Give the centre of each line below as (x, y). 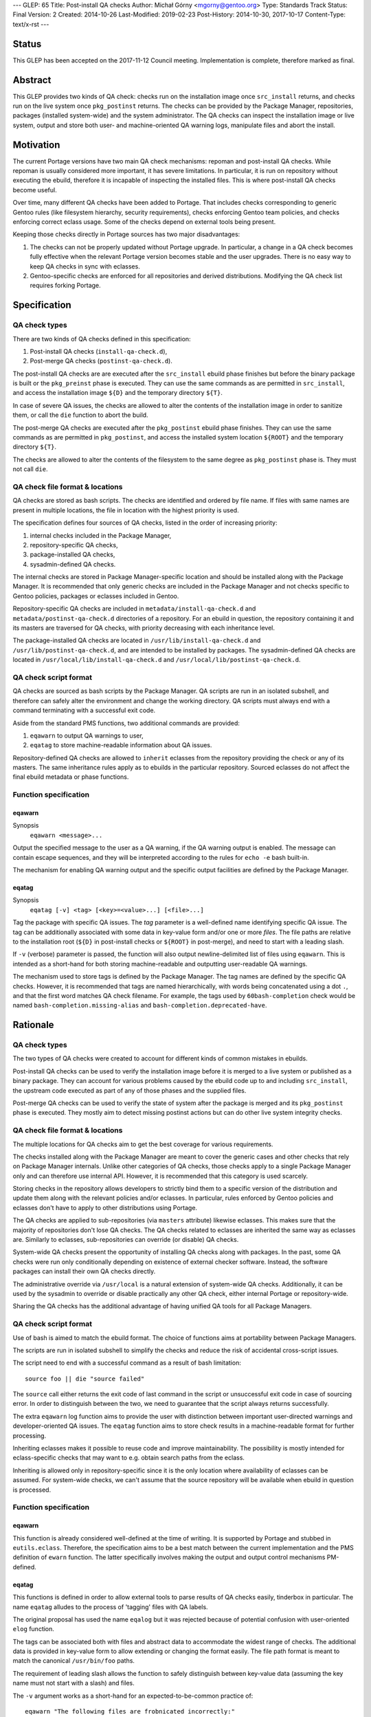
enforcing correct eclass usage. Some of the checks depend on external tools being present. (144, 222)
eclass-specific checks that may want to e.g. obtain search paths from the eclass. (129, 1458)
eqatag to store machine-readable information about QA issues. (121, 745)
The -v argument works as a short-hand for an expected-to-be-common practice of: (133, 1696)
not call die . (30, 469)
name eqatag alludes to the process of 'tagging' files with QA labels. (111, 1606)
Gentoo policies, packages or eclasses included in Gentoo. (96, 596)
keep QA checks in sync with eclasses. (85, 266)
